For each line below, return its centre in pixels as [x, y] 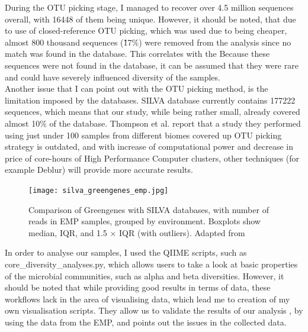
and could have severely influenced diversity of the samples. [113, 77]
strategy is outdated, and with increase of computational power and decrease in [149, 146]
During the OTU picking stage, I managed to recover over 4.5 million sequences [149, 7]
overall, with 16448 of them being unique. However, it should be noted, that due [150, 19]
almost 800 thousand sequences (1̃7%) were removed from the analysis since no [148, 42]
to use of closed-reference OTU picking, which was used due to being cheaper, [146, 30]
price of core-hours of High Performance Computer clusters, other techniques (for [152, 158]
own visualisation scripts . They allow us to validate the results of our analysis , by [154, 310]
